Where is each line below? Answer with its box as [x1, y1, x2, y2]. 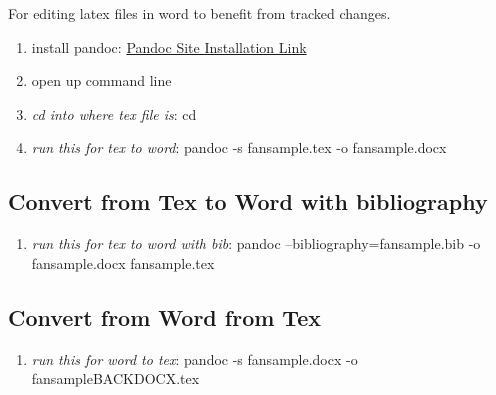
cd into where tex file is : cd [31, 103, 197, 124]
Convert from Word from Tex [8, 301, 321, 332]
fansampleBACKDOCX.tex [31, 368, 200, 389]
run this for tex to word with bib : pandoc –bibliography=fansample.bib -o [31, 233, 481, 254]
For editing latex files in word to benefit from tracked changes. [8, 3, 391, 23]
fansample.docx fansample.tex [31, 252, 215, 273]
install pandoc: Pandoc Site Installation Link [31, 36, 307, 57]
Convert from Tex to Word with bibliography [8, 186, 488, 217]
